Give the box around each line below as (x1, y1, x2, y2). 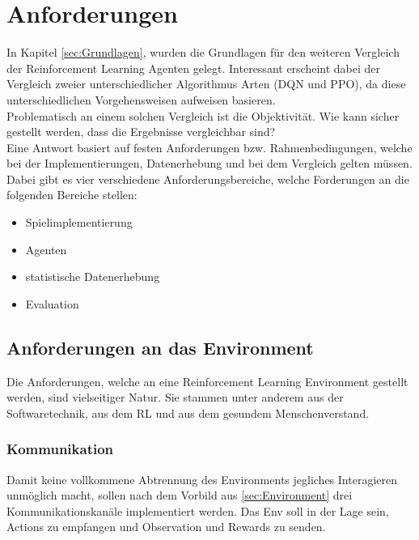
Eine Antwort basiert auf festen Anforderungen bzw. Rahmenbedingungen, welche (6, 138, 413, 155)
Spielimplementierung (25, 214, 133, 231)
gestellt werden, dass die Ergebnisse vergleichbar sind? (6, 123, 276, 140)
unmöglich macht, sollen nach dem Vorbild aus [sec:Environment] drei (6, 487, 353, 504)
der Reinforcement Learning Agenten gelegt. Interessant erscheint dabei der (6, 59, 381, 76)
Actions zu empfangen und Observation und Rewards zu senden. (6, 518, 326, 535)
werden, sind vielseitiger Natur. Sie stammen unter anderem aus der (6, 389, 344, 406)
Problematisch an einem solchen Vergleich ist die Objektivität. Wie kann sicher (6, 107, 400, 124)
